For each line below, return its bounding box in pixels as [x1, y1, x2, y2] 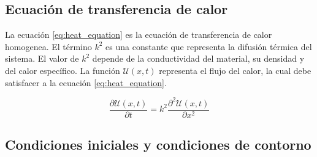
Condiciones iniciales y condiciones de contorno [5, 135, 311, 154]
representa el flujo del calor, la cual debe [159, 64, 311, 76]
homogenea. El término [5, 40, 92, 53]
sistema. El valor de [5, 52, 79, 65]
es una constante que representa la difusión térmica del [105, 40, 312, 53]
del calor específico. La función [5, 64, 120, 76]
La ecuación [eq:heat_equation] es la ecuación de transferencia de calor [5, 28, 272, 41]
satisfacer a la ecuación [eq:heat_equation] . [5, 76, 167, 89]
